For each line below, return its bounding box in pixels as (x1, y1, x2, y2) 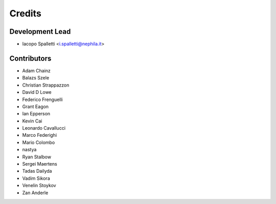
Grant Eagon (22, 103, 49, 110)
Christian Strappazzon (22, 82, 70, 88)
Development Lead (9, 27, 71, 36)
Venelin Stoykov (22, 182, 56, 189)
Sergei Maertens (22, 161, 57, 167)
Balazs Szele (22, 75, 50, 81)
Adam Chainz (22, 67, 51, 74)
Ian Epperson (22, 111, 51, 117)
